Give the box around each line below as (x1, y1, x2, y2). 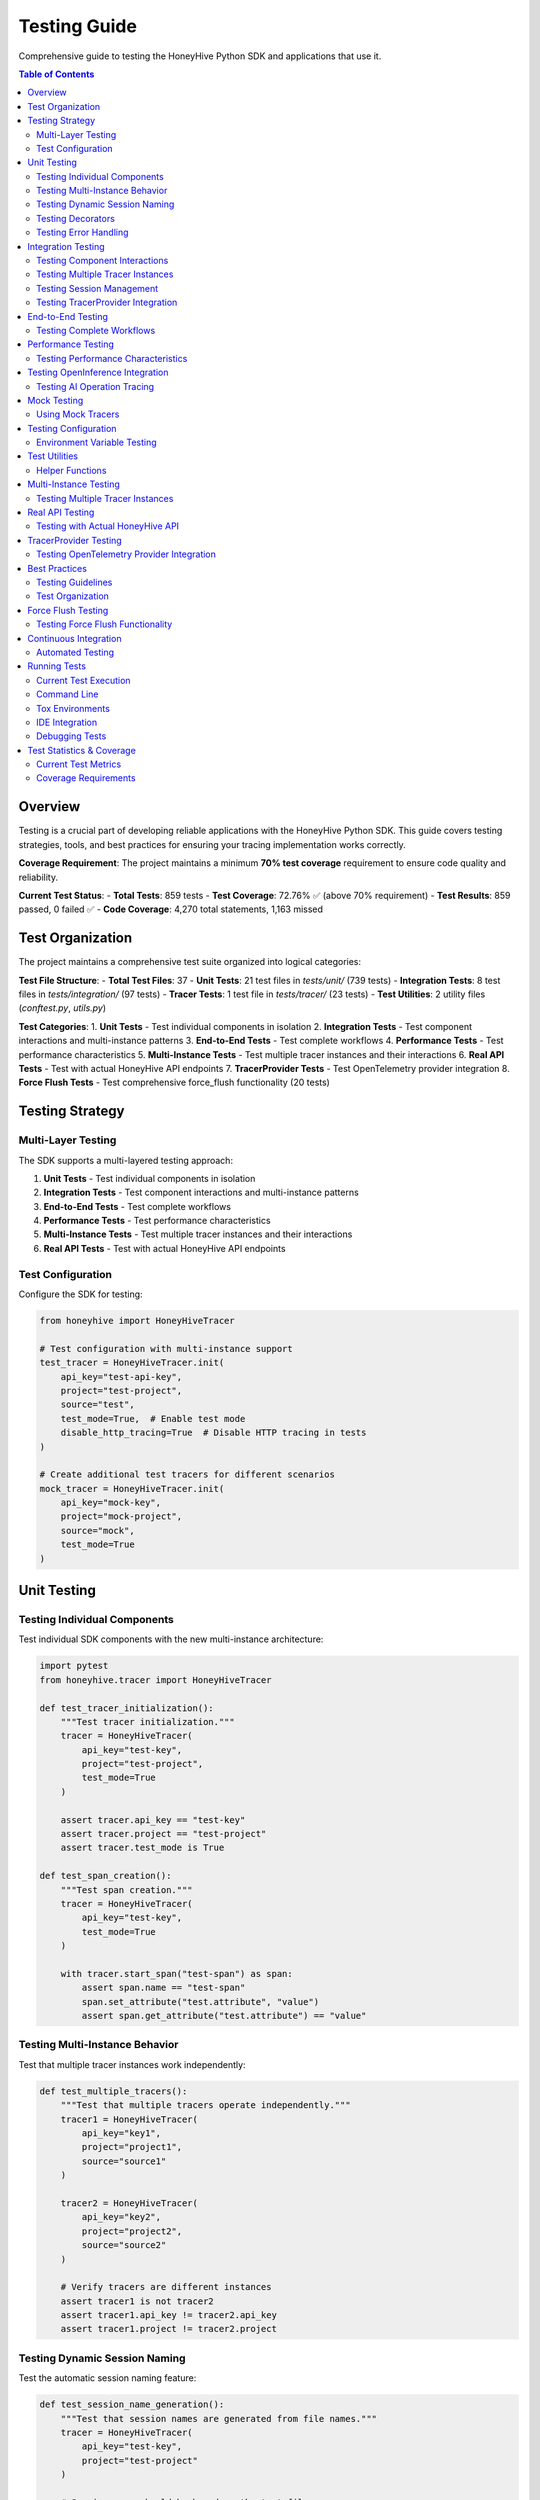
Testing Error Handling (36, 226, 129, 239)
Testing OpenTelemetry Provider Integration (36, 548, 217, 560)
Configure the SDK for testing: (18, 1288, 144, 1300)
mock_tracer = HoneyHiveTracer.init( (39, 1483, 225, 1494)
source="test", (60, 1399, 135, 1410)
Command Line (36, 688, 99, 700)
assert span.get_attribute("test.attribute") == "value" (81, 2010, 367, 2022)
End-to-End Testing (27, 310, 109, 322)
